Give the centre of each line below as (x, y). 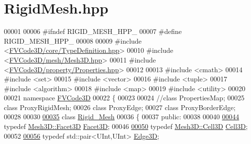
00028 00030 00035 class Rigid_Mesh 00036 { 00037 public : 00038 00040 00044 (122, 117)
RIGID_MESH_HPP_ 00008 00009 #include (73, 40)
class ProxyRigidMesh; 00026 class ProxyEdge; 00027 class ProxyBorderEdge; (120, 107)
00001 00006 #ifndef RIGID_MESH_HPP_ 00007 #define (93, 31)
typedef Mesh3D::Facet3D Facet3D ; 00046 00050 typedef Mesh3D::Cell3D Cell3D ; (126, 126)
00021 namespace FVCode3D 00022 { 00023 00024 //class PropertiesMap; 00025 (124, 98)
